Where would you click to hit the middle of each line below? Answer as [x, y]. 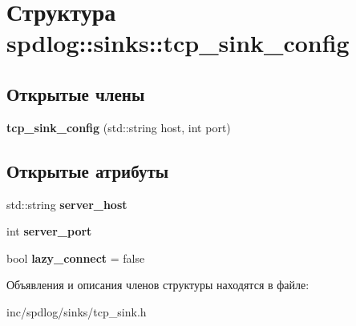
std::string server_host [67, 204]
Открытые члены [76, 93]
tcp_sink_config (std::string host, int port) [119, 127]
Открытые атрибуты [88, 170]
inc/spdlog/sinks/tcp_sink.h [77, 311]
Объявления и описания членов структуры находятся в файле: [158, 285]
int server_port [49, 231]
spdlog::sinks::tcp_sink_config [178, 43]
